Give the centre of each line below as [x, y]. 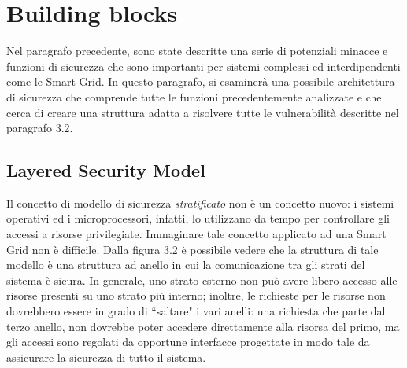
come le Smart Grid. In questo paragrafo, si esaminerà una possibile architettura [201, 81]
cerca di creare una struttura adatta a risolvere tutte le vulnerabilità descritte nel [203, 112]
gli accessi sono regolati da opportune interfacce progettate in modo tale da [188, 342]
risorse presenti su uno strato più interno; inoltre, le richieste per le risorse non [196, 295]
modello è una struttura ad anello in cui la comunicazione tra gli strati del [186, 265]
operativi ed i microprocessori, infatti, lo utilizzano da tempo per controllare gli [198, 218]
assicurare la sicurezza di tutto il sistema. [106, 357]
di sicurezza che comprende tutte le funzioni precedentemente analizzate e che [194, 96]
